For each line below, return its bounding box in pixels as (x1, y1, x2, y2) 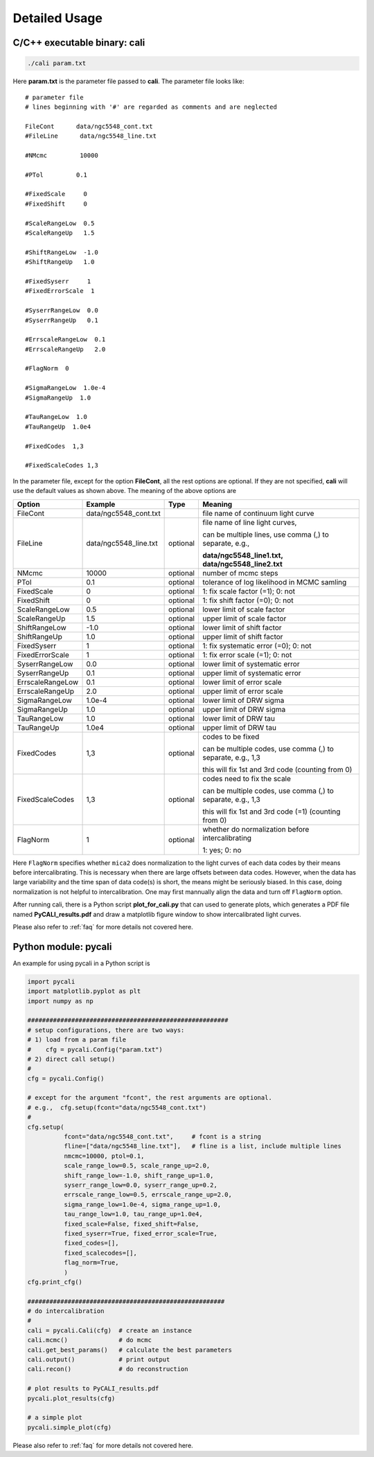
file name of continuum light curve (202, 508, 314, 518)
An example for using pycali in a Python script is (12, 959, 150, 967)
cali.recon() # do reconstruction (27, 1365, 188, 1373)
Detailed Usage (12, 10, 103, 26)
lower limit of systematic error (202, 659, 301, 668)
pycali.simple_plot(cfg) (27, 1423, 112, 1431)
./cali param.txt (27, 60, 87, 67)
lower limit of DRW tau (202, 713, 276, 723)
